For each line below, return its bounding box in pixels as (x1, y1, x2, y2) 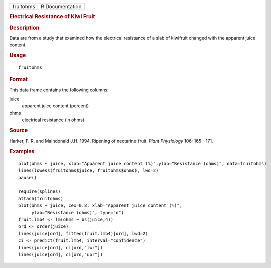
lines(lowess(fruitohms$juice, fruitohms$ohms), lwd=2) (18, 168, 159, 173)
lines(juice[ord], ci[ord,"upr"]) (18, 251, 103, 257)
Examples (9, 148, 35, 155)
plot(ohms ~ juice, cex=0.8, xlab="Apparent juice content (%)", (18, 203, 183, 208)
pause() (18, 175, 37, 180)
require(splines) (18, 189, 61, 194)
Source (9, 127, 28, 134)
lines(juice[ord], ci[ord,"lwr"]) (18, 245, 103, 250)
